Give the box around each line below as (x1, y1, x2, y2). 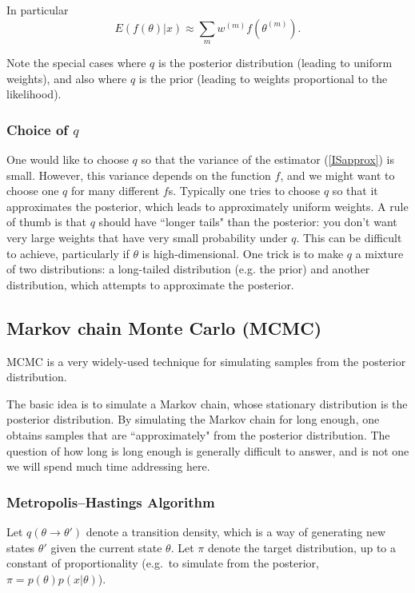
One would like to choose (6, 150, 129, 167)
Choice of (6, 119, 69, 139)
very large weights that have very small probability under (6, 229, 288, 245)
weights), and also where (6, 70, 127, 86)
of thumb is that (6, 213, 87, 230)
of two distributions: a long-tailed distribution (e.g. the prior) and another (6, 261, 370, 277)
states (6, 539, 35, 555)
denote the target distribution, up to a (207, 539, 397, 555)
